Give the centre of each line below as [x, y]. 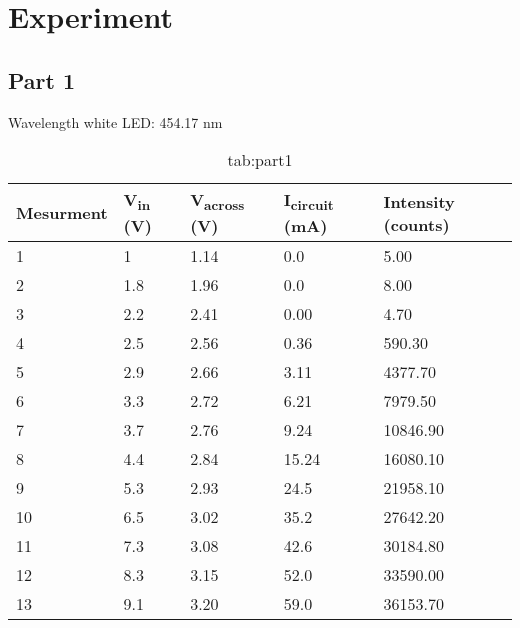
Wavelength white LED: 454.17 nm [115, 121]
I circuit [308, 201]
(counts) [416, 224]
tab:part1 [260, 160]
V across [217, 201]
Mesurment [62, 213]
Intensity [419, 201]
